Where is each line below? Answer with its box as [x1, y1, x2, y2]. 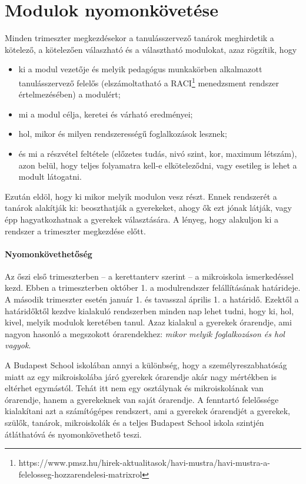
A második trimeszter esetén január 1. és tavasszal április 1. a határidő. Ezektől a [5, 293, 299, 305]
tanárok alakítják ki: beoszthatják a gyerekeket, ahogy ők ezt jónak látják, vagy [5, 201, 292, 214]
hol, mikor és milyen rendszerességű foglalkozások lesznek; [18, 127, 227, 140]
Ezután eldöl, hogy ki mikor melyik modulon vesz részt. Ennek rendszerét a [5, 190, 277, 202]
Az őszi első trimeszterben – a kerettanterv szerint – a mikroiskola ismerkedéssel [5, 270, 294, 282]
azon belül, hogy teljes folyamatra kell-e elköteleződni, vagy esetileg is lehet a [18, 159, 297, 171]
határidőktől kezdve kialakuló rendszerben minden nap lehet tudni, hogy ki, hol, [5, 304, 294, 317]
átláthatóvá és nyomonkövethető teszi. [5, 428, 142, 440]
